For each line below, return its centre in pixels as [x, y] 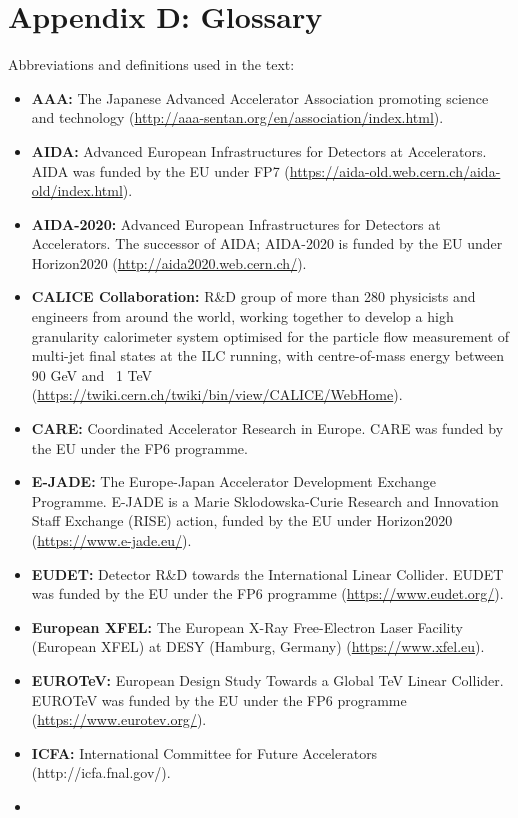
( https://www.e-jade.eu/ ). [111, 540]
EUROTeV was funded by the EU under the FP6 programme [219, 699]
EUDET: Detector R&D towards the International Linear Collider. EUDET [267, 573]
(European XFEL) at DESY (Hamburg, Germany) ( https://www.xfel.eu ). [258, 646]
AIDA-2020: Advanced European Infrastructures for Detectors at [236, 223]
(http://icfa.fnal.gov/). [101, 772]
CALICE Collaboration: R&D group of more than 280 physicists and [253, 296]
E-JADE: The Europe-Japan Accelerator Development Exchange [234, 481]
